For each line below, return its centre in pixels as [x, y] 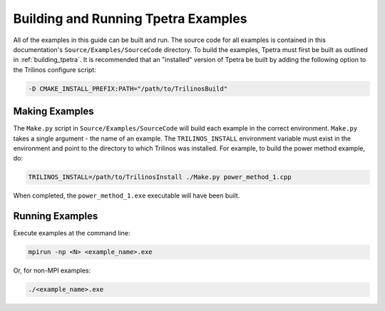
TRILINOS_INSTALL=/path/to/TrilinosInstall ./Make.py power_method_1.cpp [160, 177]
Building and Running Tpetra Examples [130, 19]
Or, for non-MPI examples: [52, 270]
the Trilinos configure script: [55, 70]
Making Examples [53, 112]
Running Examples [56, 216]
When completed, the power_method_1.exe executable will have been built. [127, 195]
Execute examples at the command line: [72, 233]
